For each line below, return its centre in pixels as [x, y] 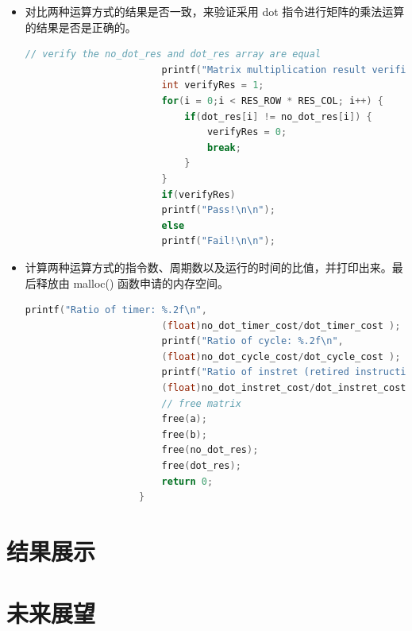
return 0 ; [187, 481]
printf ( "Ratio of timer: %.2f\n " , [116, 310]
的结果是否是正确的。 [81, 27]
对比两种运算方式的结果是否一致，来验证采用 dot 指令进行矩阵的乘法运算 [215, 11]
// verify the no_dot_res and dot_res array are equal [173, 54]
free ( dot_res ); [201, 466]
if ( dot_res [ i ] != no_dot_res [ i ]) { [278, 116]
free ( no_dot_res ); [210, 450]
